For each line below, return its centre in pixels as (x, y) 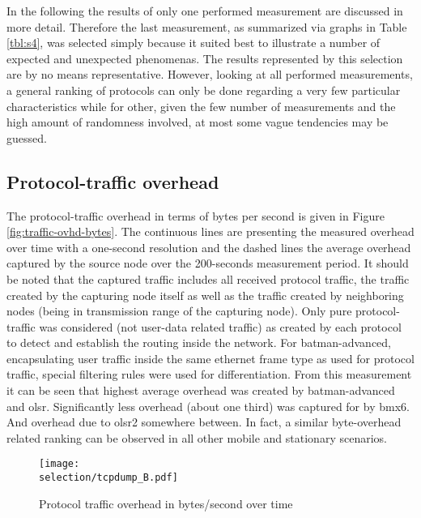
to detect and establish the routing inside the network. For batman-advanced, (199, 342)
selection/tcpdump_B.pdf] (108, 478)
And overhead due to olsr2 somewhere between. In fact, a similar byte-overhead (204, 422)
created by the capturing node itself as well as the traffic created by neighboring (205, 295)
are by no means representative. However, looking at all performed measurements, (210, 74)
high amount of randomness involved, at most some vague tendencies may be (198, 122)
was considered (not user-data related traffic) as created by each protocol (220, 326)
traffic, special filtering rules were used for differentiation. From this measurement (209, 374)
